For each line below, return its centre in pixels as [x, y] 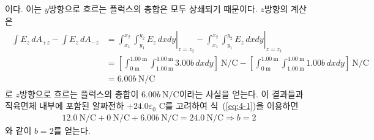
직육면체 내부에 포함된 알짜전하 [65, 106]
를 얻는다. [72, 130]
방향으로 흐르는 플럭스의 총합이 [79, 93]
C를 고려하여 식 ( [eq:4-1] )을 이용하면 [229, 106]
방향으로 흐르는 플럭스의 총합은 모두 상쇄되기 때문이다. [153, 9]
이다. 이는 [24, 9]
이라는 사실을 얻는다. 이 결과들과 [241, 93]
